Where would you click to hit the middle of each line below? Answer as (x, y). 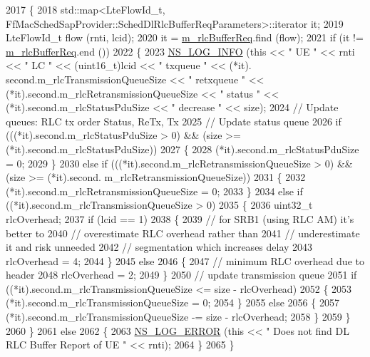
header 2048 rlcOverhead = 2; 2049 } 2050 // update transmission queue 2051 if (181, 275)
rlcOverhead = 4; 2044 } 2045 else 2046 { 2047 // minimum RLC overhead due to (185, 260)
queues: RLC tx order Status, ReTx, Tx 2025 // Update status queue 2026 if (174, 121)
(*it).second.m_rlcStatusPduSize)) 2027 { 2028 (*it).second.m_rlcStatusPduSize (183, 149)
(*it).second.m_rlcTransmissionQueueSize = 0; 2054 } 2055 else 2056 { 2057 (173, 302)
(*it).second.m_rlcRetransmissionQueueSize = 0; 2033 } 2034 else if (154, 191)
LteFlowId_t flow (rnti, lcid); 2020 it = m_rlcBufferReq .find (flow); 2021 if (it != (185, 37)
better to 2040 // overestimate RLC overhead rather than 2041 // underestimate (183, 233)
